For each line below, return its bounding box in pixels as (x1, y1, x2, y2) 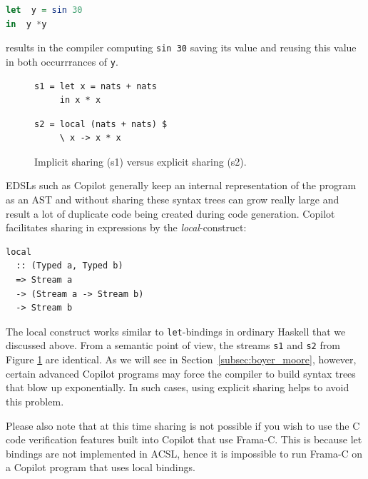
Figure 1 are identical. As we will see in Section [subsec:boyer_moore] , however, (6, 352, 357, 367)
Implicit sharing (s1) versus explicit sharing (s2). (34, 153, 247, 168)
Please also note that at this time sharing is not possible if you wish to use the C (6, 418, 360, 433)
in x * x (59, 95, 101, 106)
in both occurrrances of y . (6, 54, 118, 69)
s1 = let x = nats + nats (34, 81, 157, 91)
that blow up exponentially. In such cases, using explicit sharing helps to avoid (6, 380, 349, 395)
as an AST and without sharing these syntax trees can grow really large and (6, 192, 339, 207)
